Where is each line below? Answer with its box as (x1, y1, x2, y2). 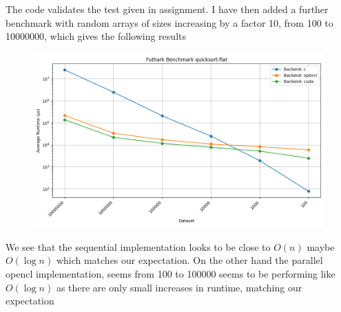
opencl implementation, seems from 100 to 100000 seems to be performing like (6, 266, 335, 280)
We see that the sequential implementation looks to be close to (6, 239, 271, 254)
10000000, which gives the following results (6, 29, 186, 43)
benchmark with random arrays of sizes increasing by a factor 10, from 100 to (6, 15, 333, 30)
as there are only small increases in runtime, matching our (56, 280, 302, 294)
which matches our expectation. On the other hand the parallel (56, 253, 323, 267)
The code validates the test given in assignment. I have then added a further (6, 2, 329, 16)
